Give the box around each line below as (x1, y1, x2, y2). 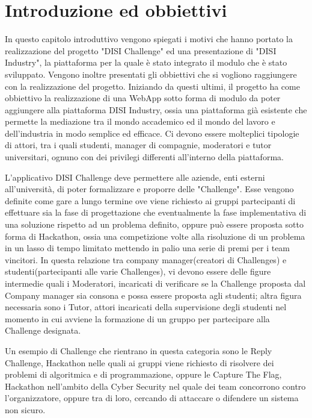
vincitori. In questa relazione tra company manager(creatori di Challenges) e (5, 253, 287, 266)
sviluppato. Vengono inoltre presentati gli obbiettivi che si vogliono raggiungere (5, 67, 297, 80)
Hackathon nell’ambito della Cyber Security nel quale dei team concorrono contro (5, 379, 306, 392)
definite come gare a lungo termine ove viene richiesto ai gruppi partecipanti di (5, 194, 296, 207)
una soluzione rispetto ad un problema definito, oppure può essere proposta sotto (5, 218, 304, 231)
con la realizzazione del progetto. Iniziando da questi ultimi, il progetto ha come (5, 80, 300, 92)
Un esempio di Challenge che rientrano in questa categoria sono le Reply (5, 344, 272, 357)
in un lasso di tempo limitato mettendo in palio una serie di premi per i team (5, 242, 290, 254)
